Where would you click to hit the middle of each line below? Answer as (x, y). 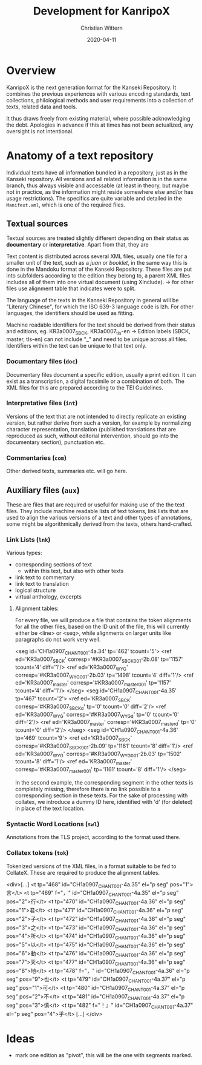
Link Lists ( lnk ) (28, 539)
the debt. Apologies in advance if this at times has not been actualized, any (100, 125)
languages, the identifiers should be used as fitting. (70, 313)
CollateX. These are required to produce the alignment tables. (83, 872)
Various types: (24, 553)
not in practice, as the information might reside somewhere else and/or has (100, 191)
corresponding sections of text (54, 565)
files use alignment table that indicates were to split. (71, 288)
